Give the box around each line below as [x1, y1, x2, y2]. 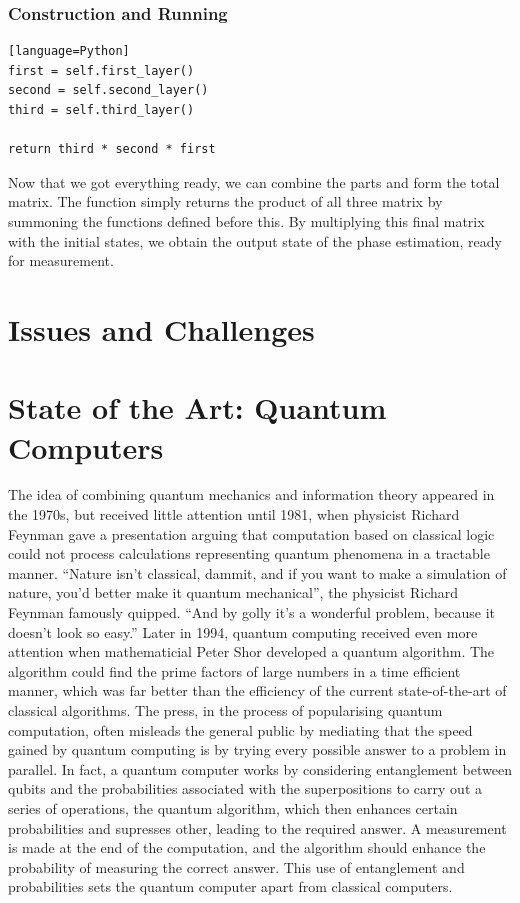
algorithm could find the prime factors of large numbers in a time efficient [8, 660, 461, 681]
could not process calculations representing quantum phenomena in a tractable [8, 543, 490, 564]
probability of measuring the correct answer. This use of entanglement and [8, 856, 465, 877]
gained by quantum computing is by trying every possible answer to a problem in [8, 739, 507, 760]
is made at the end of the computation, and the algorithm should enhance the [8, 837, 486, 858]
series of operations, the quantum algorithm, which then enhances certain [8, 797, 458, 818]
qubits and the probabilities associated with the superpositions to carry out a [8, 778, 483, 799]
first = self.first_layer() [8, 63, 195, 78]
